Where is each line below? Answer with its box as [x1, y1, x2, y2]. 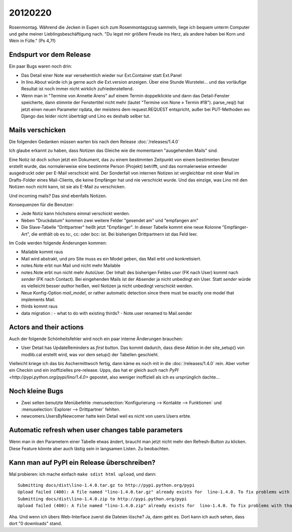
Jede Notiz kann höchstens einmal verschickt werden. [21, 211, 130, 217]
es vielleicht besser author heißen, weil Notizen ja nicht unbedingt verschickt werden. [21, 283, 193, 289]
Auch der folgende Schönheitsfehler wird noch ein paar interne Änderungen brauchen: [9, 336, 183, 342]
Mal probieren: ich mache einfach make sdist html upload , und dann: [9, 471, 157, 477]
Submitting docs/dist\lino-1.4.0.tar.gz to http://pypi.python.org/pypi [18, 482, 195, 488]
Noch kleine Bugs [9, 387, 63, 395]
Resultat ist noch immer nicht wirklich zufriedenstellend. [21, 86, 134, 92]
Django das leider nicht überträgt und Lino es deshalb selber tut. [21, 113, 150, 119]
